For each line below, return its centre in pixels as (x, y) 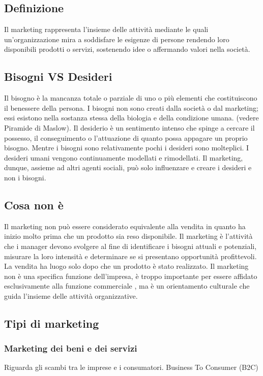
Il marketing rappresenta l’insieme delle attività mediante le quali (106, 29)
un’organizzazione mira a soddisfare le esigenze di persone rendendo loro (117, 39)
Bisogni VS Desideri (58, 76)
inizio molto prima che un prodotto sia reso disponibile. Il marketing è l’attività (128, 236)
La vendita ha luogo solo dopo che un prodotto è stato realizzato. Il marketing (126, 266)
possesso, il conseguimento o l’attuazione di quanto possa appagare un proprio (126, 137)
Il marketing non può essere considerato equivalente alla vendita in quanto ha (125, 226)
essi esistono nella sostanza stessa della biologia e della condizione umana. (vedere (131, 118)
